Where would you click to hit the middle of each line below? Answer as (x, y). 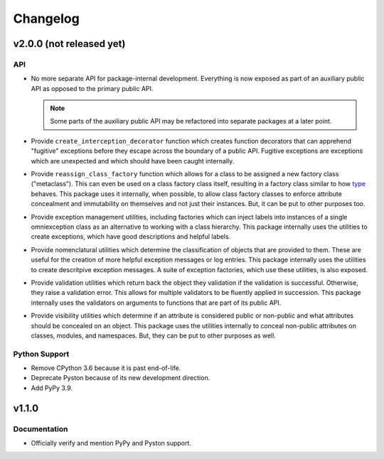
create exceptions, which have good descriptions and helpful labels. (131, 237)
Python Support (41, 354)
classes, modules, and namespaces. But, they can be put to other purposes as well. (154, 335)
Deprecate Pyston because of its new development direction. (121, 378)
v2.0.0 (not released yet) (69, 44)
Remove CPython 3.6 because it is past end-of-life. (106, 368)
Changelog (46, 18)
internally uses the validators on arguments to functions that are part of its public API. (156, 303)
